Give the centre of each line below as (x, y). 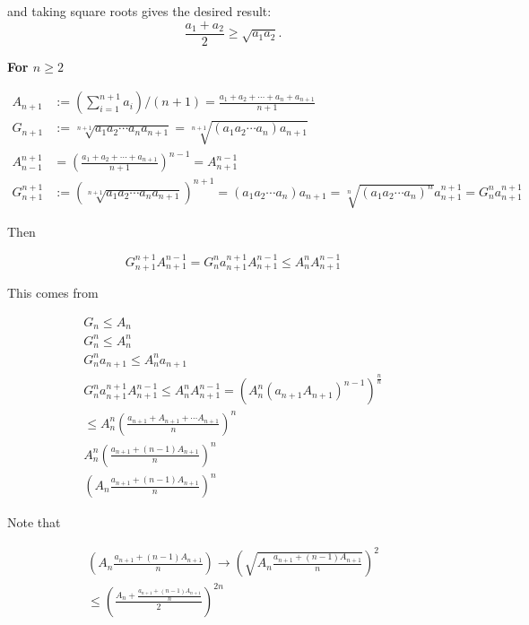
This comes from (53, 293)
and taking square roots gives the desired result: (139, 11)
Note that (34, 522)
